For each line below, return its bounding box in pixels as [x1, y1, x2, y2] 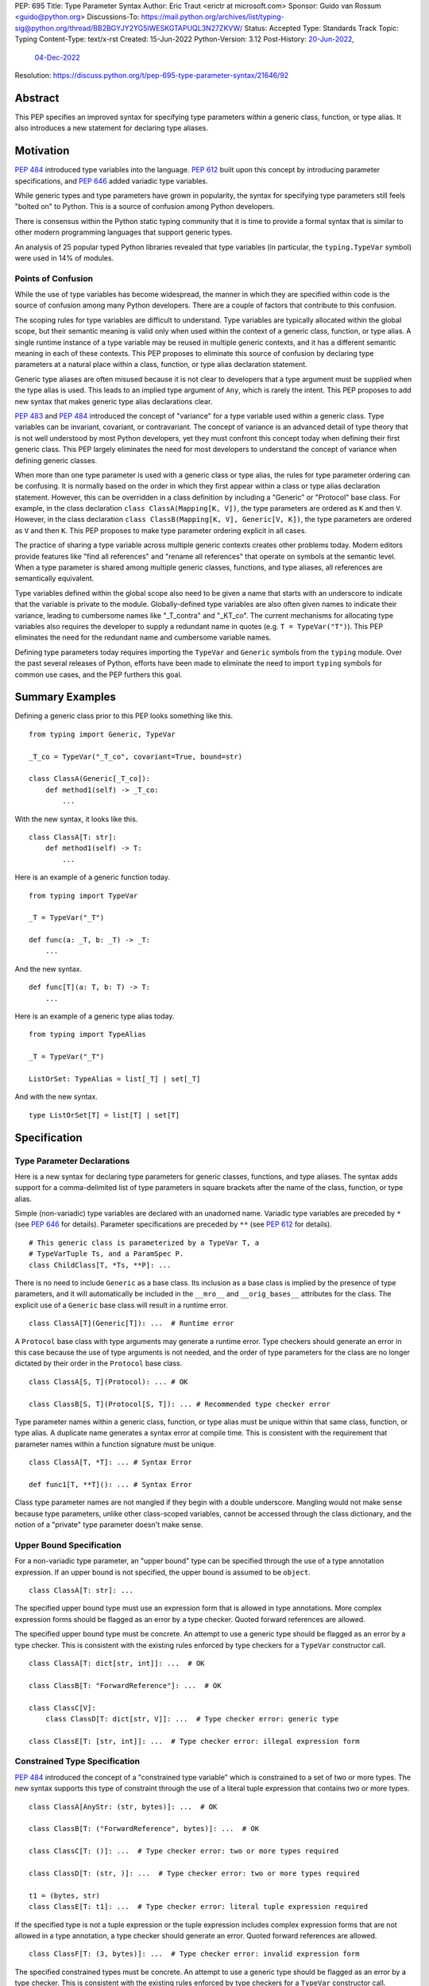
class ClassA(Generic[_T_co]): [29, 775, 151, 783]
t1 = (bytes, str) [29, 1891, 101, 1900]
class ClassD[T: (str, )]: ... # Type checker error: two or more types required [29, 1868, 360, 1878]
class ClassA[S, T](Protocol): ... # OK [29, 1377, 188, 1386]
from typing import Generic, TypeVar [29, 729, 176, 739]
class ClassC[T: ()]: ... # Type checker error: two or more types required [29, 1847, 339, 1856]
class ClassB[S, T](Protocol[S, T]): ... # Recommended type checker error [29, 1399, 330, 1408]
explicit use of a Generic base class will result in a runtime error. [14, 1300, 228, 1310]
